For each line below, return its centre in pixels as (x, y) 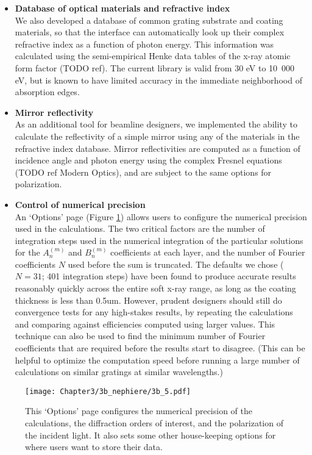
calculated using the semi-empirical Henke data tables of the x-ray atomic (153, 56)
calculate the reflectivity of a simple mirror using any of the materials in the (157, 136)
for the (27, 252)
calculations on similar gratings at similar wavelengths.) (119, 372)
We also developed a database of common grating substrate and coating (149, 20)
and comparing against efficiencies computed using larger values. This (145, 324)
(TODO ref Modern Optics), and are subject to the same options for (143, 172)
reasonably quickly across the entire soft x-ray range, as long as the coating (155, 288)
